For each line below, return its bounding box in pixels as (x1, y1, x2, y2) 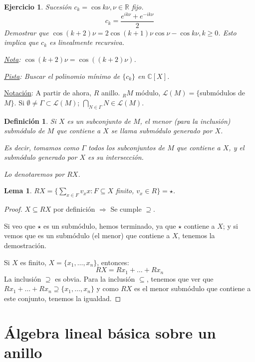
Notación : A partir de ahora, (4, 87, 92, 98)
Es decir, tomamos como (4, 142, 79, 152)
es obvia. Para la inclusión (55, 273, 135, 284)
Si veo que (4, 220, 35, 231)
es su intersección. (87, 152, 144, 162)
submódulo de (4, 125, 45, 136)
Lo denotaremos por (4, 168, 65, 179)
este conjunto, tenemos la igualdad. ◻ (4, 293, 121, 303)
